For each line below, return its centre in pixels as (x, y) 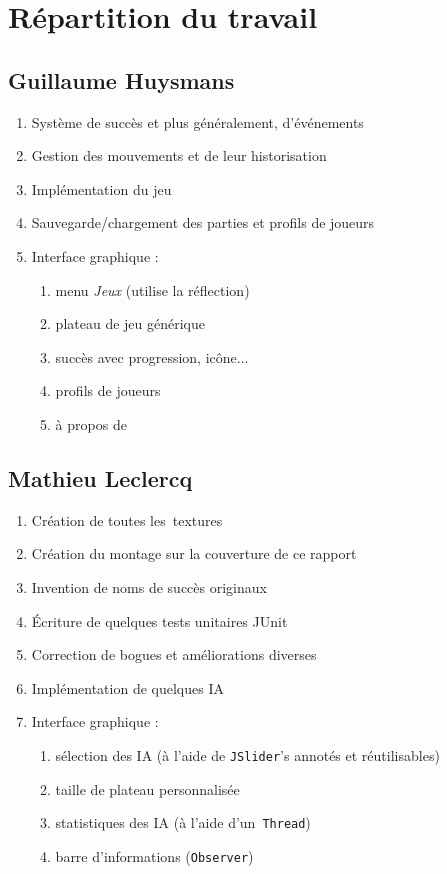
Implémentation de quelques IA (127, 687)
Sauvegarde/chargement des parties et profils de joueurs (203, 222)
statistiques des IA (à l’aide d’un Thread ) (183, 822)
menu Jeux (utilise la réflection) (152, 289)
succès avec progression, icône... (152, 356)
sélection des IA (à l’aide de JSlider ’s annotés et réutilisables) (247, 754)
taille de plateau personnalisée (147, 788)
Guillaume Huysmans (121, 79)
